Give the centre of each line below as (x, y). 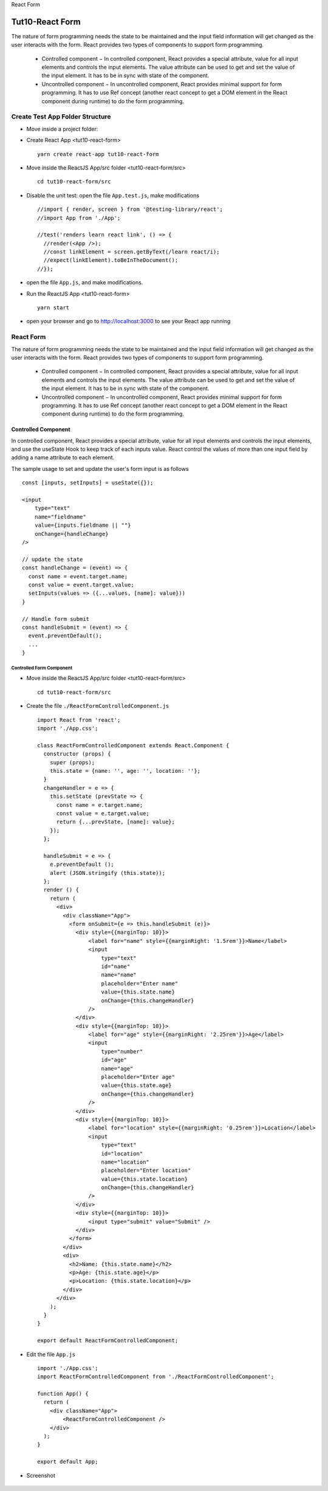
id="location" (122, 1153)
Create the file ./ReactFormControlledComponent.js (98, 706)
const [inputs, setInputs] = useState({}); (88, 483)
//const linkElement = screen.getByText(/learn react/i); (132, 252)
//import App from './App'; (79, 218)
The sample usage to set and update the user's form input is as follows (100, 468)
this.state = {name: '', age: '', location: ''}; (125, 771)
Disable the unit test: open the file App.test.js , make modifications (113, 195)
